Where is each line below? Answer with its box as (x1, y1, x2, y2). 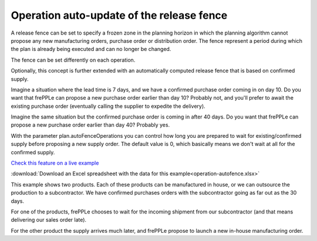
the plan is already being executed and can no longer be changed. (11, 46, 171, 53)
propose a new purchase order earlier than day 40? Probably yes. (11, 121, 170, 128)
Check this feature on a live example (11, 159, 99, 167)
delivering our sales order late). (11, 216, 87, 223)
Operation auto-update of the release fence (11, 9, 228, 22)
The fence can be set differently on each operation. (11, 56, 136, 63)
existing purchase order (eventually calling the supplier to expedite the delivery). (11, 103, 205, 110)
